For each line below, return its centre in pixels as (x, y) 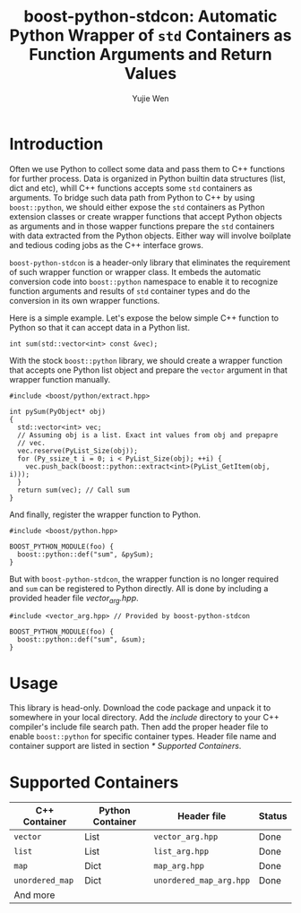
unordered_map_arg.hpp (202, 881)
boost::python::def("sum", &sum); (82, 640)
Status (273, 816)
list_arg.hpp (181, 852)
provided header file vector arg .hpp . (74, 599)
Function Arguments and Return (150, 55)
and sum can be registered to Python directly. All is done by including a (139, 588)
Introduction (56, 144)
